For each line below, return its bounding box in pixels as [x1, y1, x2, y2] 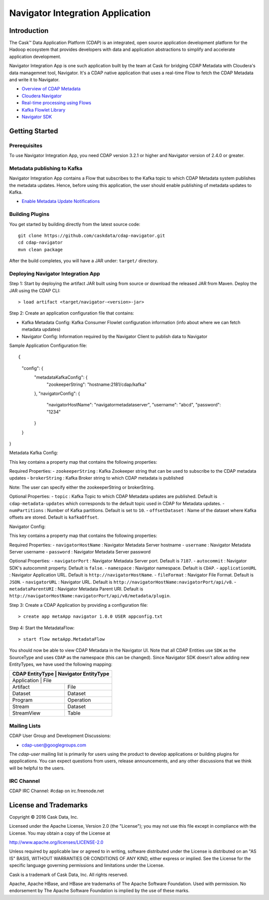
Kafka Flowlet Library [21, 107, 66, 113]
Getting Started [9, 127, 58, 135]
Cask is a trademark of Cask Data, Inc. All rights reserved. [9, 872, 128, 878]
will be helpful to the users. [9, 765, 65, 771]
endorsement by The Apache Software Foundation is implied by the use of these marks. [9, 888, 190, 894]
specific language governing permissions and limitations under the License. [9, 863, 164, 869]
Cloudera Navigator [21, 93, 62, 99]
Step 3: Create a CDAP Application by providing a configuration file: [9, 602, 148, 608]
